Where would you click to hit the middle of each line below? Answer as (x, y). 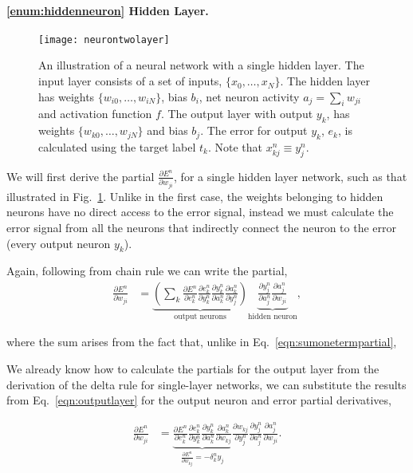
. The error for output (254, 130)
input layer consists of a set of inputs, (130, 81)
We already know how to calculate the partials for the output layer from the (193, 369)
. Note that (235, 147)
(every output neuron (59, 243)
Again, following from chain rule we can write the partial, (147, 271)
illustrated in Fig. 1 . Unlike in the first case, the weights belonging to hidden (195, 196)
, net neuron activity (249, 96)
